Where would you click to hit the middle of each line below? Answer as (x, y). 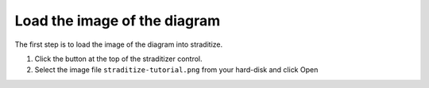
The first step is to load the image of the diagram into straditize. (119, 44)
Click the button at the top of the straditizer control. (118, 59)
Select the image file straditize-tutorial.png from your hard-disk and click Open (176, 70)
